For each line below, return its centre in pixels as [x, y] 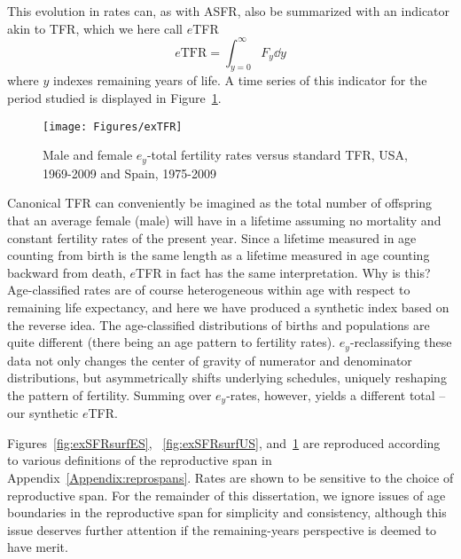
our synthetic [43, 413]
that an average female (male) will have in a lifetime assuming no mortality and [224, 220]
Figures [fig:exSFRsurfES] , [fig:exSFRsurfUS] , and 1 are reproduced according [224, 442]
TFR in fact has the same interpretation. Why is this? [283, 272]
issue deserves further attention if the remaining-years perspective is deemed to [222, 529]
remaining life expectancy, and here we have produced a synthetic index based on [228, 307]
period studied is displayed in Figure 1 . [114, 98]
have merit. [38, 547]
